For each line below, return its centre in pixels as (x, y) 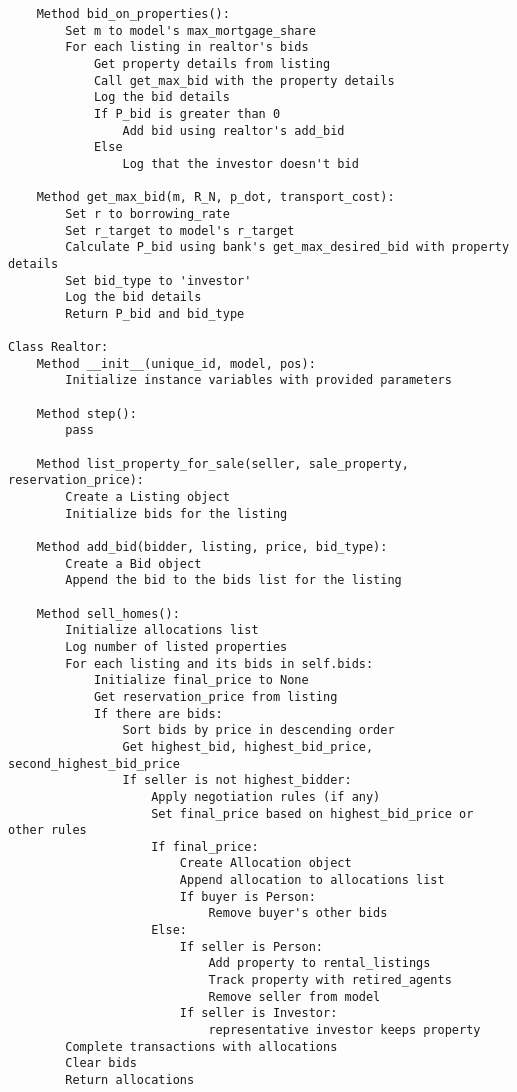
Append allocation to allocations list (312, 880)
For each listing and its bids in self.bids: (219, 663)
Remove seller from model (294, 996)
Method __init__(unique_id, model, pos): (176, 363)
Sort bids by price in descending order (258, 730)
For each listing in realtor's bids (187, 47)
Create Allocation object (265, 863)
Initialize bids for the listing (176, 513)
